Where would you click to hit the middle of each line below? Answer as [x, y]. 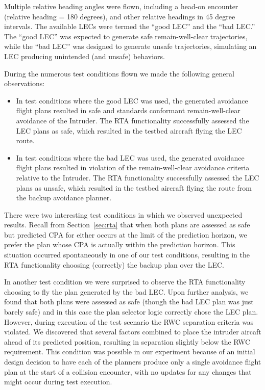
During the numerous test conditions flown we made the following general [119, 73]
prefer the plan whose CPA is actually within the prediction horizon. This [120, 244]
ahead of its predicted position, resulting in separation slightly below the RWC [127, 341]
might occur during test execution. [58, 382]
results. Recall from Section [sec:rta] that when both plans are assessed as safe [127, 225]
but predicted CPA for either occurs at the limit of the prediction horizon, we [126, 234]
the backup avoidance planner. [64, 198]
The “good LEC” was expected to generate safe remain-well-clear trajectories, [126, 36]
